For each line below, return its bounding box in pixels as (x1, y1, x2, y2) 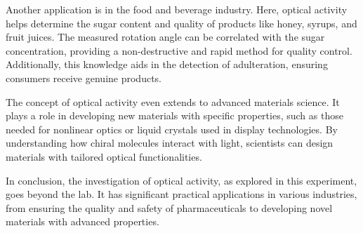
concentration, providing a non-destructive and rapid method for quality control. (6, 43, 352, 58)
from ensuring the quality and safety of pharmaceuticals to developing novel (6, 200, 333, 215)
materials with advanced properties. (6, 214, 159, 229)
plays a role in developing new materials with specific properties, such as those (6, 108, 343, 123)
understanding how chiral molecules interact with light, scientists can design (6, 135, 334, 150)
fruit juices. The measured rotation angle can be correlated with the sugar (6, 29, 325, 44)
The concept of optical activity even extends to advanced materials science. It (6, 94, 340, 109)
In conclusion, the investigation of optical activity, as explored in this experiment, (6, 173, 357, 187)
